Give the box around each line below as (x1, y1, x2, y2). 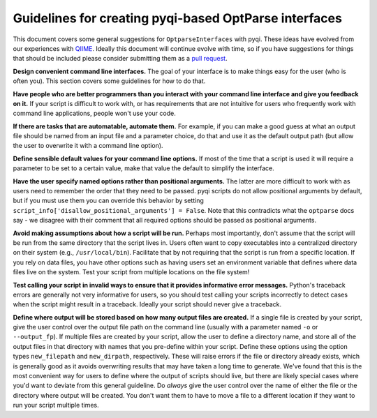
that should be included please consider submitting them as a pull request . (13, 54, 228, 63)
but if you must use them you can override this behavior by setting (13, 196, 204, 205)
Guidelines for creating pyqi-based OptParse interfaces (13, 10, 342, 26)
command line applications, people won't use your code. (13, 109, 176, 118)
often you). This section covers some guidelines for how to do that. (13, 77, 206, 85)
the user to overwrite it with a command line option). (13, 142, 163, 150)
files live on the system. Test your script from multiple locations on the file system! (13, 268, 250, 276)
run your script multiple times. (13, 401, 99, 410)
